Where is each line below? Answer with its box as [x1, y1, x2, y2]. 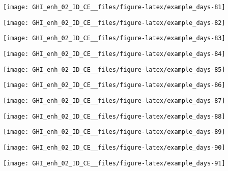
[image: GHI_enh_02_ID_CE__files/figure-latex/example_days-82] [3, 19, 225, 26]
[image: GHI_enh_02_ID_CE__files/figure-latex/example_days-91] [3, 159, 225, 167]
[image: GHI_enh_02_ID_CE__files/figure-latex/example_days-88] [3, 112, 225, 120]
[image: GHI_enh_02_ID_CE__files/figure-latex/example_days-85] [3, 66, 225, 73]
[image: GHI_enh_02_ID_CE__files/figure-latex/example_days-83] [3, 35, 225, 42]
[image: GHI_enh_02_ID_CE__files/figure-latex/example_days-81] [3, 4, 225, 11]
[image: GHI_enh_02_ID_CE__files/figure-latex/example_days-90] [3, 144, 225, 151]
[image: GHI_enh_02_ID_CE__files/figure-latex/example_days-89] [3, 128, 225, 136]
